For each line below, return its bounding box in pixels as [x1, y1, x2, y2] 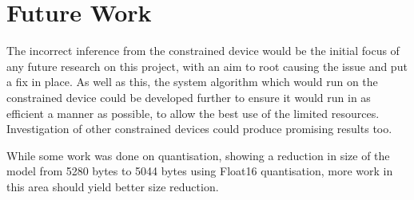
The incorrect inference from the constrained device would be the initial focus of [6, 42, 400, 59]
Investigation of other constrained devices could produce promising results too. [6, 120, 392, 137]
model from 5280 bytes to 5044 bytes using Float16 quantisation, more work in [6, 163, 393, 179]
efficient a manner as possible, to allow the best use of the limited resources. [6, 104, 380, 121]
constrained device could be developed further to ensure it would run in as [6, 88, 371, 105]
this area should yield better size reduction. [6, 178, 219, 194]
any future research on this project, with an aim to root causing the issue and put [6, 57, 408, 74]
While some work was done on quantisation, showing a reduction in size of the [6, 147, 390, 163]
